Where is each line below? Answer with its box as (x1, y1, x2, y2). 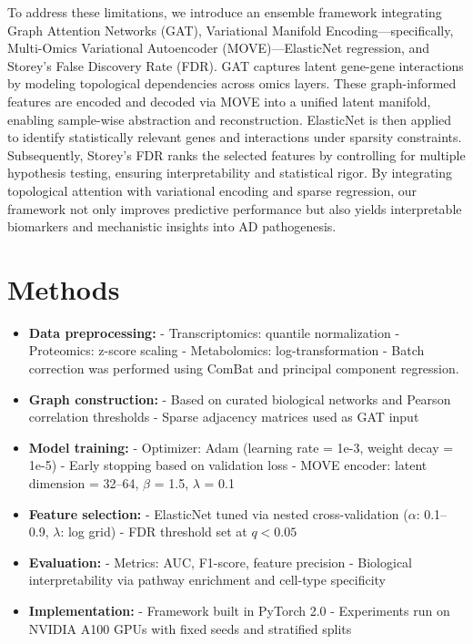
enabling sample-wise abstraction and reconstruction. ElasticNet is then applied (7, 109, 452, 128)
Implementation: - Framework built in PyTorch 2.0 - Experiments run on (28, 600, 450, 619)
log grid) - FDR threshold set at (67, 522, 247, 541)
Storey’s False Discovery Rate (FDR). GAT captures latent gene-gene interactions (7, 56, 464, 75)
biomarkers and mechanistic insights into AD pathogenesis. (7, 217, 337, 236)
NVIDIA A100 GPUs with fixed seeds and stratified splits (28, 618, 352, 638)
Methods (7, 270, 120, 307)
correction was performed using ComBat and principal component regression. (28, 359, 459, 378)
